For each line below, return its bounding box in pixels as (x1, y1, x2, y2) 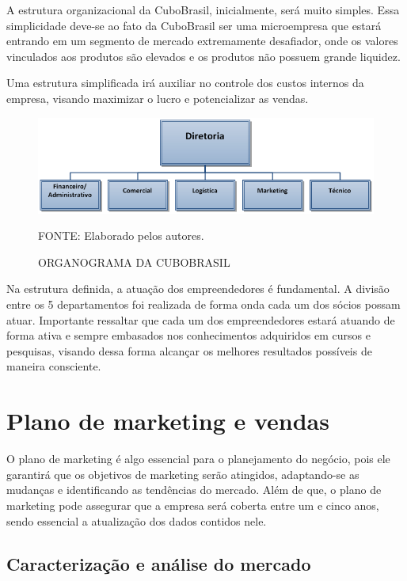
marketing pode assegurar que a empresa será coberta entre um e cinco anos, (6, 496, 379, 513)
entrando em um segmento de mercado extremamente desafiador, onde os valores (6, 32, 398, 49)
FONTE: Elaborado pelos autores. (38, 227, 204, 244)
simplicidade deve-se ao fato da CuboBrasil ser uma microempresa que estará (6, 17, 382, 33)
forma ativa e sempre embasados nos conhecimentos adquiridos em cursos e (6, 327, 371, 344)
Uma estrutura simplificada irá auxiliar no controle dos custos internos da (6, 74, 364, 91)
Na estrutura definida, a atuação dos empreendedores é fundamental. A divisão (6, 280, 390, 297)
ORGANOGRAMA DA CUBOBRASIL (38, 253, 230, 270)
